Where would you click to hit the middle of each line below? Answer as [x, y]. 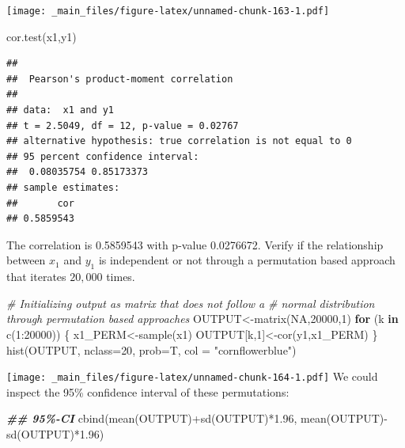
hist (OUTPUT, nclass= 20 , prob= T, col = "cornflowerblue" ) [151, 349]
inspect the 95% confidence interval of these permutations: [148, 391]
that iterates [36, 277]
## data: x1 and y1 [61, 110]
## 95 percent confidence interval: [103, 156]
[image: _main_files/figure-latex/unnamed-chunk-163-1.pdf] [168, 11]
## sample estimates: [63, 188]
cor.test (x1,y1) [42, 36]
